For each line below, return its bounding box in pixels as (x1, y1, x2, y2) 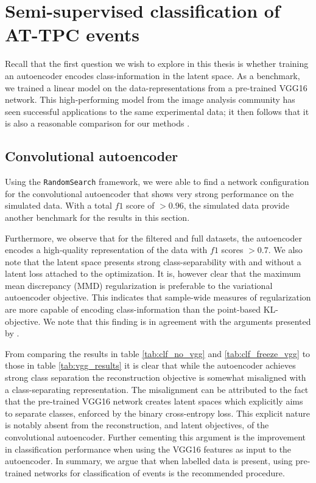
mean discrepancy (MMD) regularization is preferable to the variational (5, 279, 273, 291)
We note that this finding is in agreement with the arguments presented (43, 314, 311, 327)
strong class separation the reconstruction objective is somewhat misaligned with (5, 371, 306, 384)
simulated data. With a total (5, 199, 112, 212)
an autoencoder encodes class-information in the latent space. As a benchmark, (5, 69, 300, 82)
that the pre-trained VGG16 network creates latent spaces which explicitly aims (5, 395, 303, 408)
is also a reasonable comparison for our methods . (5, 117, 190, 130)
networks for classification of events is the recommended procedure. (34, 466, 285, 479)
